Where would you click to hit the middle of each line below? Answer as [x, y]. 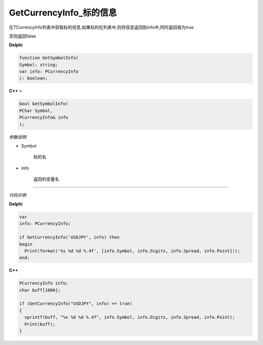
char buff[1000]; [40, 290]
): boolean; [34, 78]
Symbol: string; [39, 65]
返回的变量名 [46, 179]
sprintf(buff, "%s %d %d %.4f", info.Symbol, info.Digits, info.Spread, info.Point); [130, 317]
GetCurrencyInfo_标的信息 [63, 13]
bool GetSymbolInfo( [44, 104]
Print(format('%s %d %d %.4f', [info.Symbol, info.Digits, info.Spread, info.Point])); [132, 251]
